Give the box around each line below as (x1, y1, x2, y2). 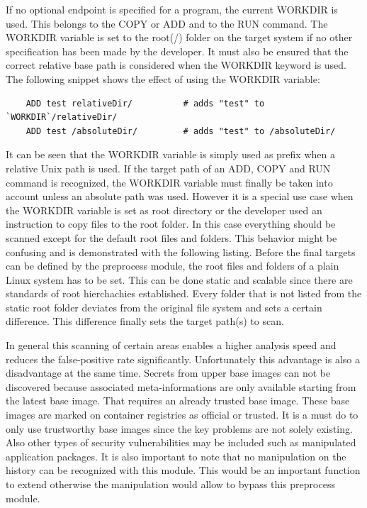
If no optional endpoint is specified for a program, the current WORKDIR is (6, 2, 338, 16)
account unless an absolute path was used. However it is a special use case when (6, 189, 354, 204)
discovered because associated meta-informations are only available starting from (6, 379, 356, 394)
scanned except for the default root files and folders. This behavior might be (6, 230, 337, 245)
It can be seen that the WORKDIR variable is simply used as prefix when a (6, 147, 335, 162)
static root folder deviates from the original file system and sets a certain (6, 299, 322, 314)
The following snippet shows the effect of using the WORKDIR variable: (6, 71, 320, 86)
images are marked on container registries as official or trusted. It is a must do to (6, 407, 358, 422)
